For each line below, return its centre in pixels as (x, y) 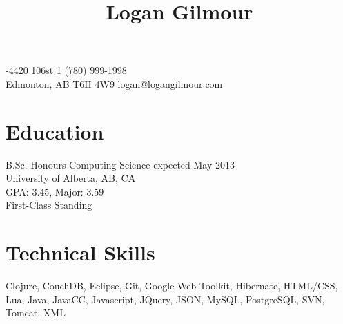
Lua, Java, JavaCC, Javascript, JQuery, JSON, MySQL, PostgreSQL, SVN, (165, 299)
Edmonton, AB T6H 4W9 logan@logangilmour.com (114, 83)
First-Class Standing (49, 205)
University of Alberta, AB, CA (71, 178)
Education (55, 131)
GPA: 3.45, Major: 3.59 (55, 191)
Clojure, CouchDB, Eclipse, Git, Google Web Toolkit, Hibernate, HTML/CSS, (172, 286)
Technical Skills (80, 252)
